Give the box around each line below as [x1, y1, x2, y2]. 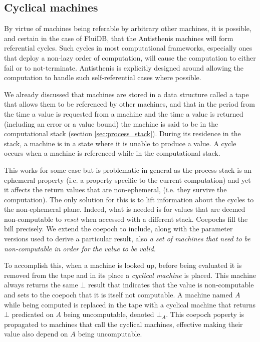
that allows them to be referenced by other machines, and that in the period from [4, 99, 255, 109]
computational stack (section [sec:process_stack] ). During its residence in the [4, 128, 241, 139]
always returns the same [4, 279, 78, 290]
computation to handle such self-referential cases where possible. [4, 72, 201, 83]
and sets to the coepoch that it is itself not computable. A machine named [4, 289, 233, 300]
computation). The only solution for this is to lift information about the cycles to [4, 194, 254, 204]
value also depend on [4, 328, 68, 339]
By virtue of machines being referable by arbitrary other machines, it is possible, [4, 23, 251, 34]
